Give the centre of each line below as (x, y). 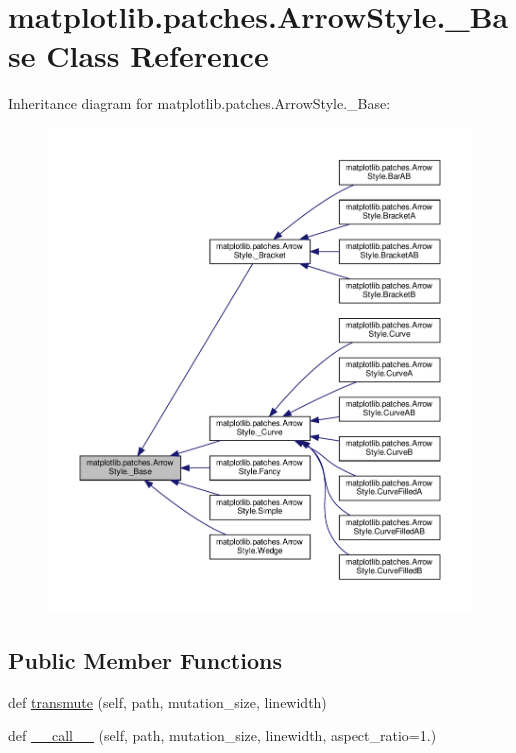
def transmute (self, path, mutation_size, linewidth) (167, 701)
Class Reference (157, 55)
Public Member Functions (145, 659)
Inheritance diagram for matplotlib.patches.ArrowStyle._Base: (199, 103)
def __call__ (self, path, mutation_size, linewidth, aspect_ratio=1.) (222, 735)
